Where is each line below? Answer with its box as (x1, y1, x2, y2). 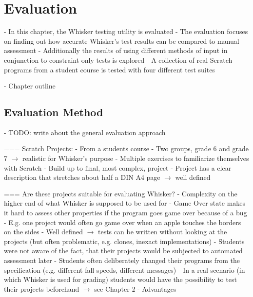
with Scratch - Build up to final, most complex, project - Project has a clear (4, 162, 232, 173)
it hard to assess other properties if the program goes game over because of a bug (4, 208, 247, 218)
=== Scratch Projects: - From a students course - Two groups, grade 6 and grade (4, 143, 249, 154)
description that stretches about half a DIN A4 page (4, 172, 160, 182)
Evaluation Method (4, 105, 103, 120)
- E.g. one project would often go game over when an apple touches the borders (4, 217, 241, 227)
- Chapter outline (4, 81, 56, 91)
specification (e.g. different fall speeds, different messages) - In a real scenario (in (4, 264, 245, 275)
